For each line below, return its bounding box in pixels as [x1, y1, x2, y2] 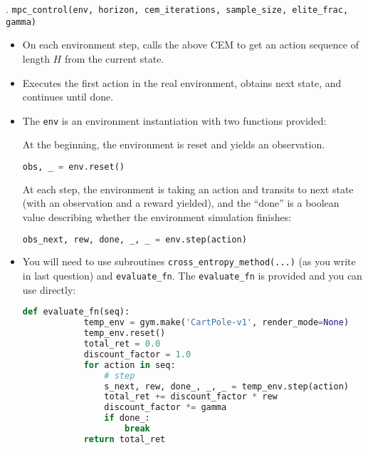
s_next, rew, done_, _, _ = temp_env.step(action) [104, 381, 349, 392]
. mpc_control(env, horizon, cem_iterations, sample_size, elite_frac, [6, 1, 349, 16]
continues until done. [22, 89, 114, 104]
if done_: [104, 413, 150, 424]
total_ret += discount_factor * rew [104, 392, 278, 402]
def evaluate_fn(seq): [22, 307, 130, 317]
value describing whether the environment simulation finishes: [22, 210, 292, 224]
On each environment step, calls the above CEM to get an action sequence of [22, 37, 359, 52]
